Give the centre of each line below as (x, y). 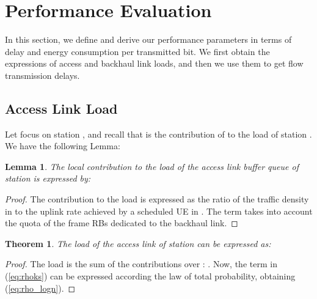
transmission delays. (42, 75)
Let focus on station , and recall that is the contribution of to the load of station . (158, 134)
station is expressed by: (48, 178)
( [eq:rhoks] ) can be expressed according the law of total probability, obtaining (150, 276)
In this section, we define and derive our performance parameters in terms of (148, 39)
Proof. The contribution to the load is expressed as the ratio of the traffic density (157, 199)
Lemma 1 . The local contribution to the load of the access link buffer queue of (152, 166)
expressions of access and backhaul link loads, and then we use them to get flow (154, 63)
